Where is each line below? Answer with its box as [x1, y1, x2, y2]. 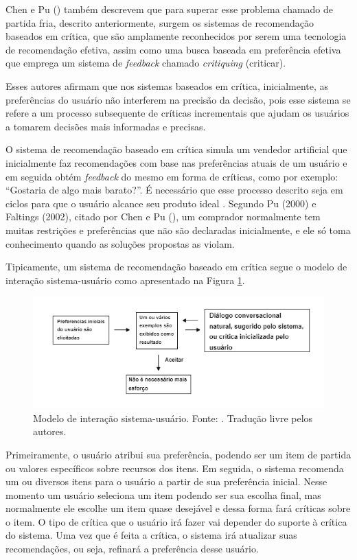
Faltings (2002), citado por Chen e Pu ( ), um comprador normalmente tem [5, 209, 321, 224]
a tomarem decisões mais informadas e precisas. [5, 119, 206, 133]
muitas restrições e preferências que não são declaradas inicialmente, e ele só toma [5, 222, 351, 237]
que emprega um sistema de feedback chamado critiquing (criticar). [5, 56, 286, 70]
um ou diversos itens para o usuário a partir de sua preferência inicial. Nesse [5, 474, 327, 489]
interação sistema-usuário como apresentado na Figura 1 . [5, 272, 245, 287]
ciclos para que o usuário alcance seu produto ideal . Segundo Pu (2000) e [5, 196, 316, 210]
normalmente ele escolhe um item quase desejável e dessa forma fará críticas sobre [5, 501, 351, 515]
